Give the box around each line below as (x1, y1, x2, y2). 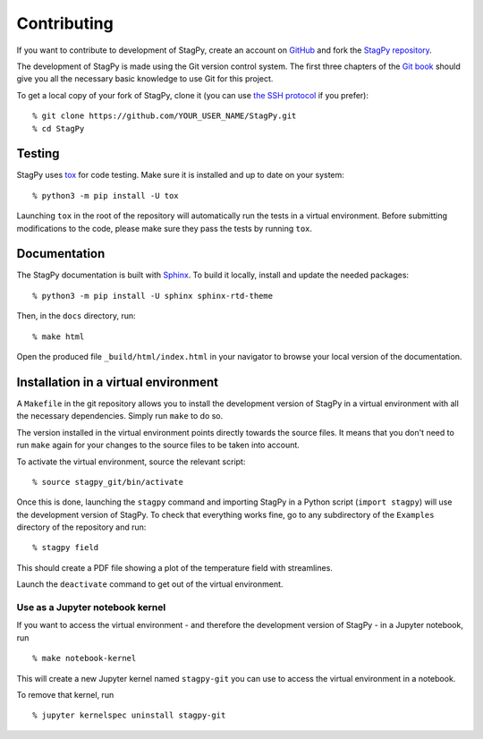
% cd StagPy (32, 123, 85, 133)
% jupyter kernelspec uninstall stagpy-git (32, 710, 226, 720)
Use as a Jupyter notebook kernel (16, 601, 166, 614)
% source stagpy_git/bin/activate (32, 477, 183, 487)
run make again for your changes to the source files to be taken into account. (16, 439, 300, 451)
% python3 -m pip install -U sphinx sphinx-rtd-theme (32, 291, 273, 301)
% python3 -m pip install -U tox (32, 191, 179, 200)
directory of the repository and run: (16, 522, 147, 532)
